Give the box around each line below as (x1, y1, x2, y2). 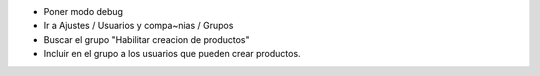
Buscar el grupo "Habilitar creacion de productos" (43, 33, 250, 45)
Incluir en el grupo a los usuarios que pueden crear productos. (43, 48, 301, 60)
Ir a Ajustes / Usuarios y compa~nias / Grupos (43, 20, 234, 32)
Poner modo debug (43, 6, 124, 17)
